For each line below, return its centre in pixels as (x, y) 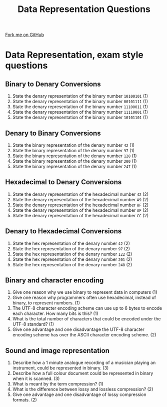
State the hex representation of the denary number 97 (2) (71, 248)
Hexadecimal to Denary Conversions (63, 182)
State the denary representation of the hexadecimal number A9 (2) (80, 199)
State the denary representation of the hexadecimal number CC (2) (80, 215)
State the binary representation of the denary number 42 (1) (73, 145)
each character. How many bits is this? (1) (55, 313)
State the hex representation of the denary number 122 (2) (72, 254)
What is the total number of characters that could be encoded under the (86, 319)
